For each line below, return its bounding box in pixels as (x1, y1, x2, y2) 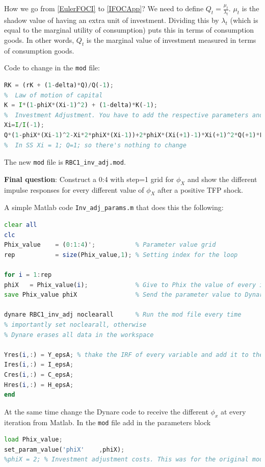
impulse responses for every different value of (4, 184, 144, 195)
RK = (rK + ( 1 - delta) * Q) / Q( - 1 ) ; (4, 82, 114, 89)
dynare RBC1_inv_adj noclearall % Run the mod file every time (4, 311, 242, 319)
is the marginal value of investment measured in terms (86, 34, 256, 45)
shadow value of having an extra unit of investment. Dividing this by (4, 14, 219, 25)
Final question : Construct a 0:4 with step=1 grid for (4, 173, 174, 184)
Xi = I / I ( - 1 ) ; (4, 121, 44, 129)
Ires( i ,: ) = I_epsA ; (4, 361, 74, 369)
